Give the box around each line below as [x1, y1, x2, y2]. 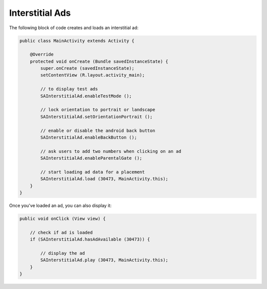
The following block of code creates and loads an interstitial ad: [9, 25, 138, 31]
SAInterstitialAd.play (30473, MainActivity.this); [40, 257, 169, 263]
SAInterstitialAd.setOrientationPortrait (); [40, 114, 153, 120]
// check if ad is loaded [30, 230, 93, 235]
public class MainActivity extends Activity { [19, 38, 134, 43]
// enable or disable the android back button [40, 127, 155, 133]
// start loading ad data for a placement [40, 169, 145, 175]
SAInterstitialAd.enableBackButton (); [40, 135, 137, 140]
